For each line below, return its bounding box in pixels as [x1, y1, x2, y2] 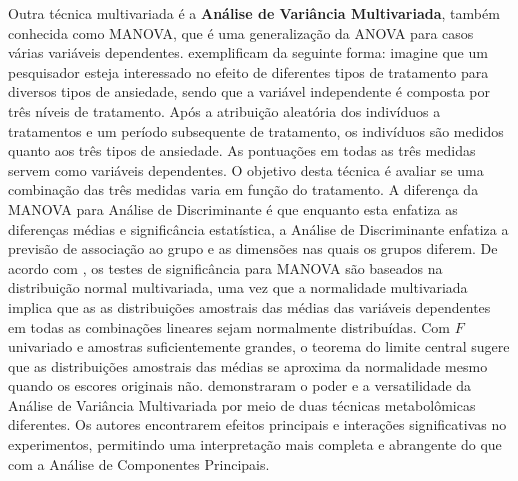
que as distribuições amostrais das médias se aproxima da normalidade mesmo [8, 355, 488, 376]
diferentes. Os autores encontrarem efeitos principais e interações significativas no [8, 414, 507, 435]
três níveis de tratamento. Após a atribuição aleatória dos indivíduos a [8, 100, 441, 121]
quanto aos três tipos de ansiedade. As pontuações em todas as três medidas [8, 140, 476, 161]
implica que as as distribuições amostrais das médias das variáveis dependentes [8, 296, 491, 317]
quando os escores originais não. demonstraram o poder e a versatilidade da [8, 375, 472, 396]
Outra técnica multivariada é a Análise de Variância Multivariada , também [8, 3, 500, 23]
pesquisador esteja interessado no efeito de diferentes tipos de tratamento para [8, 61, 489, 82]
